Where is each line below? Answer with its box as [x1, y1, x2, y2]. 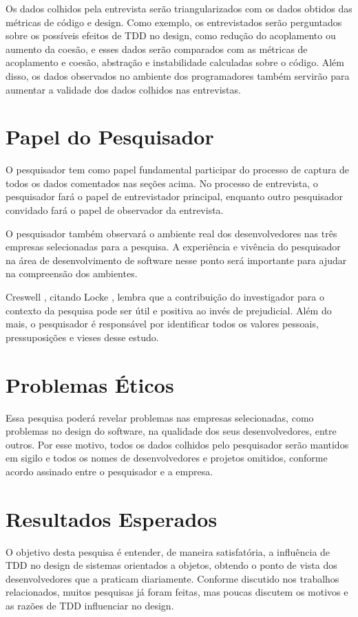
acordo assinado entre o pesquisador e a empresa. [6, 464, 213, 478]
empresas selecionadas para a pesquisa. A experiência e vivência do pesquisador [6, 239, 341, 254]
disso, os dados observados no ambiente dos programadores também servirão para [6, 68, 350, 83]
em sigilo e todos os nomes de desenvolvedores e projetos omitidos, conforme [6, 451, 328, 465]
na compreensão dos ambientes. [6, 266, 138, 281]
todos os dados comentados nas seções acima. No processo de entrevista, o [6, 175, 318, 190]
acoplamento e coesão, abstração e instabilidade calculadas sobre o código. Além [6, 55, 344, 69]
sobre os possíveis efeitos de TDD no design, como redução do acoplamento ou [6, 28, 336, 43]
